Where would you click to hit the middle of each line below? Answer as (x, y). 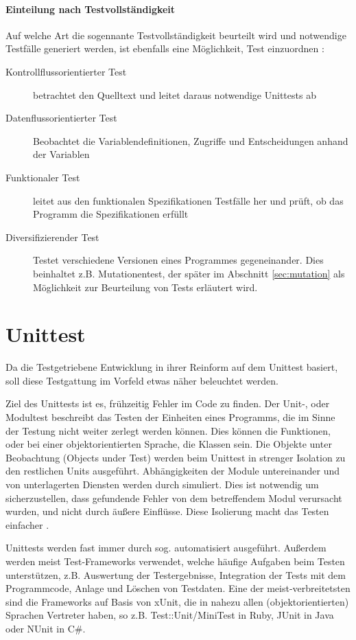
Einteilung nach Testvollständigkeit (91, 9)
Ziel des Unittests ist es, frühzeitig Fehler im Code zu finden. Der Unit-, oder (168, 403)
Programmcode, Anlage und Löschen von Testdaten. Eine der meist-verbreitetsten (178, 588)
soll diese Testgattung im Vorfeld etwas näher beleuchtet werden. (142, 380)
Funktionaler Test (43, 177)
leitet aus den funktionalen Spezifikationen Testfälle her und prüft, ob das (188, 200)
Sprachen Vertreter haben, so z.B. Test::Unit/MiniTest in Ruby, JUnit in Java (170, 615)
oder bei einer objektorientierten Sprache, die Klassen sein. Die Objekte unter (169, 444)
